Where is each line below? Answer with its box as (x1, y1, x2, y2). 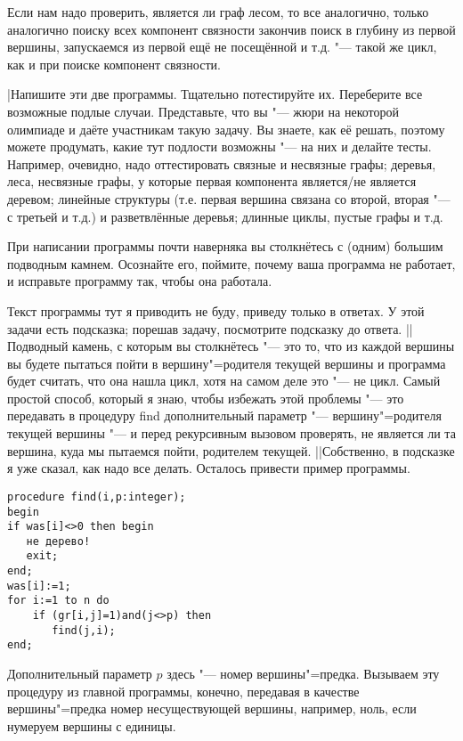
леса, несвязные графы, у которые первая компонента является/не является (7, 172, 417, 191)
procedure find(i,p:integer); (7, 490, 186, 503)
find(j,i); (52, 623, 116, 637)
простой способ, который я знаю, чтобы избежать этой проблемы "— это (7, 388, 404, 407)
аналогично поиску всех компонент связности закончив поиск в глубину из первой (7, 20, 456, 38)
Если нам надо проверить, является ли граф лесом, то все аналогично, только (7, 3, 429, 20)
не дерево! (26, 534, 91, 548)
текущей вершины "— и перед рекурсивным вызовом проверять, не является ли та (7, 424, 456, 443)
